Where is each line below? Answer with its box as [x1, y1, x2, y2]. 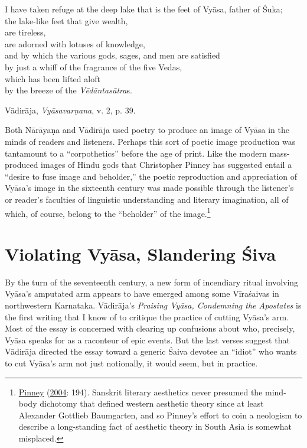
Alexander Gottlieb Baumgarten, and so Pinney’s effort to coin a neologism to [18, 408, 302, 421]
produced [5, 158, 38, 171]
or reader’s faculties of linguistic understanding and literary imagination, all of [5, 193, 289, 205]
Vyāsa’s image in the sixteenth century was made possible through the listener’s [5, 181, 294, 194]
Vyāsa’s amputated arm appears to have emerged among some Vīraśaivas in [5, 287, 279, 300]
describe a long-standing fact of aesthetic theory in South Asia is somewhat [18, 420, 292, 433]
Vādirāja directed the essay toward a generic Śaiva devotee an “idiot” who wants [5, 345, 297, 358]
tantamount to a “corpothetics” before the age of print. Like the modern [5, 147, 267, 159]
